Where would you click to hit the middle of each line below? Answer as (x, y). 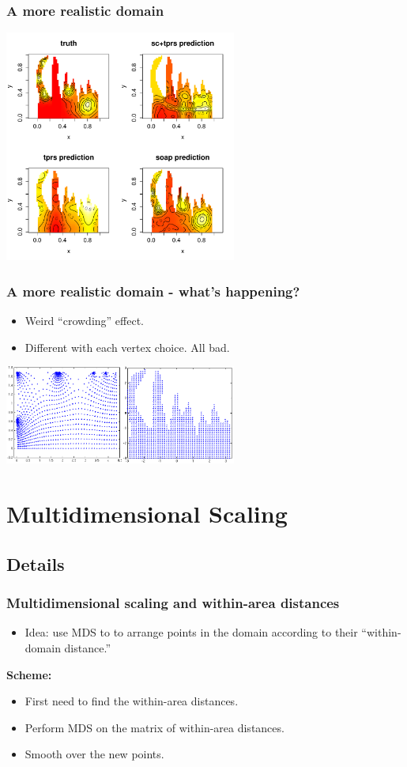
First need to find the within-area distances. (132, 701)
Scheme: (29, 674)
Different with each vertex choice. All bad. (127, 347)
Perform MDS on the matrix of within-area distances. (155, 727)
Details (36, 563)
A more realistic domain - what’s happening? (153, 291)
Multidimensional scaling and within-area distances (173, 603)
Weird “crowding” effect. (84, 321)
